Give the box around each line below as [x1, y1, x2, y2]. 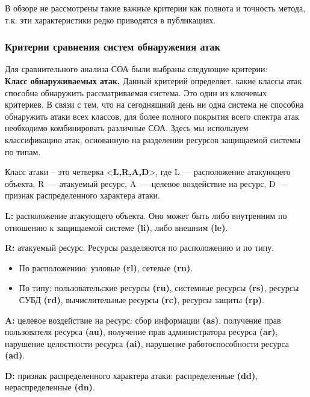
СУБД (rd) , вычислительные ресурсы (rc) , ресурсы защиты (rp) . [19, 293, 264, 306]
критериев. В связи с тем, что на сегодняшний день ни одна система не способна [5, 98, 304, 111]
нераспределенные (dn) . [5, 381, 95, 393]
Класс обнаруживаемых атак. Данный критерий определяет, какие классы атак [5, 75, 302, 87]
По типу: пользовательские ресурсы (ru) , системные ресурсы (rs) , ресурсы [19, 282, 299, 294]
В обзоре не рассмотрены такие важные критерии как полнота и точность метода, [5, 2, 306, 14]
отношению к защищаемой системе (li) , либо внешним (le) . [5, 221, 228, 233]
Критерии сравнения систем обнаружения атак [5, 39, 220, 54]
